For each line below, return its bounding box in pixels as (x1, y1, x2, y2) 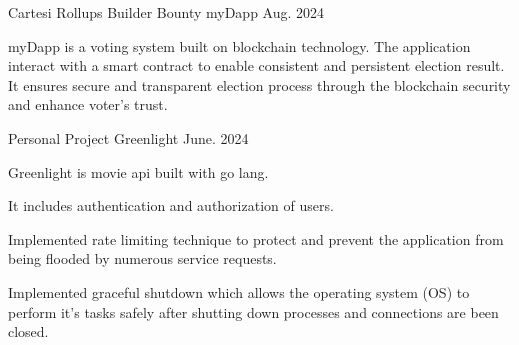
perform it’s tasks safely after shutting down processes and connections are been (8, 301, 499, 322)
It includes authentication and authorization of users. (8, 195, 334, 216)
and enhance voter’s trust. (8, 94, 168, 115)
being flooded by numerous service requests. (8, 248, 277, 269)
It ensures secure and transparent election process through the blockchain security (8, 74, 511, 95)
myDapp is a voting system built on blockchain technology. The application (8, 35, 471, 56)
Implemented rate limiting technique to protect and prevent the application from (8, 228, 504, 249)
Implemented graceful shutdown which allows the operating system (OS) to (8, 281, 470, 302)
